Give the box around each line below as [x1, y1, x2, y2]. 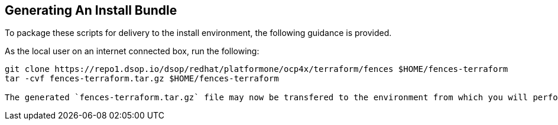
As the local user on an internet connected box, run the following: [5, 46, 259, 57]
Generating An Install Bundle [5, 3, 177, 18]
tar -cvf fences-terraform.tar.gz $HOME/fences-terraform [5, 74, 279, 84]
